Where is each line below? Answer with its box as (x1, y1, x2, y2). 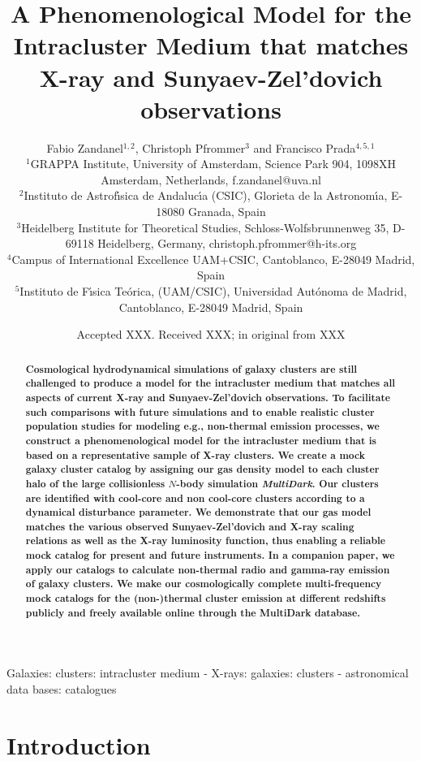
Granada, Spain (187, 203, 266, 220)
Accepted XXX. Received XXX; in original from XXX (76, 326, 346, 343)
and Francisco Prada (253, 139, 356, 156)
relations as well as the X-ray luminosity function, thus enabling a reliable (25, 534, 386, 548)
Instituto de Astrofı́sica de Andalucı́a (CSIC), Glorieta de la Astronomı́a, (24, 187, 388, 204)
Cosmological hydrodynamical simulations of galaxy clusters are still (25, 361, 358, 376)
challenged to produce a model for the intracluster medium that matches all (25, 376, 396, 391)
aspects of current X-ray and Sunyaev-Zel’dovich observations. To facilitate (25, 390, 391, 404)
